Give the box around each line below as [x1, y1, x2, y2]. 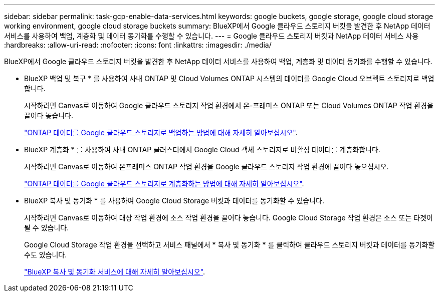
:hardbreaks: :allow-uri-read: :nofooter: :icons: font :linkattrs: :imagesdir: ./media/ [4, 41, 272, 49]
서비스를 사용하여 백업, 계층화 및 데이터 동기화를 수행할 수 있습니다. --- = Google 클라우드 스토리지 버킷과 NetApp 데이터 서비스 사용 [4, 32, 419, 40]
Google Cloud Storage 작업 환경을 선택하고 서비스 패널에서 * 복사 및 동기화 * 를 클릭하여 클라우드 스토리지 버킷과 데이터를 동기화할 [24, 240, 435, 249]
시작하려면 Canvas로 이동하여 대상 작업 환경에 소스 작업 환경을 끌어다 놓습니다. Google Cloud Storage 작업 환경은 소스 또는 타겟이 [24, 213, 433, 222]
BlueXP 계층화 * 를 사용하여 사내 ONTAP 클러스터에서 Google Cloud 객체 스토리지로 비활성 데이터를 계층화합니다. [24, 145, 380, 154]
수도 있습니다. [24, 250, 67, 259]
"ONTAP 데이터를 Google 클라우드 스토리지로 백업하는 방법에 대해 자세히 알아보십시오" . [24, 128, 298, 137]
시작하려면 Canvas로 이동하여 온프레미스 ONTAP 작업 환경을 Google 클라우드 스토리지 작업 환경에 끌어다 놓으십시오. [24, 162, 389, 171]
